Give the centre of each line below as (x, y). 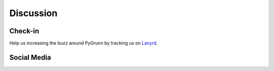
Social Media (30, 57)
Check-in (24, 31)
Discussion (33, 13)
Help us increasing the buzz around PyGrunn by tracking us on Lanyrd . (83, 43)
